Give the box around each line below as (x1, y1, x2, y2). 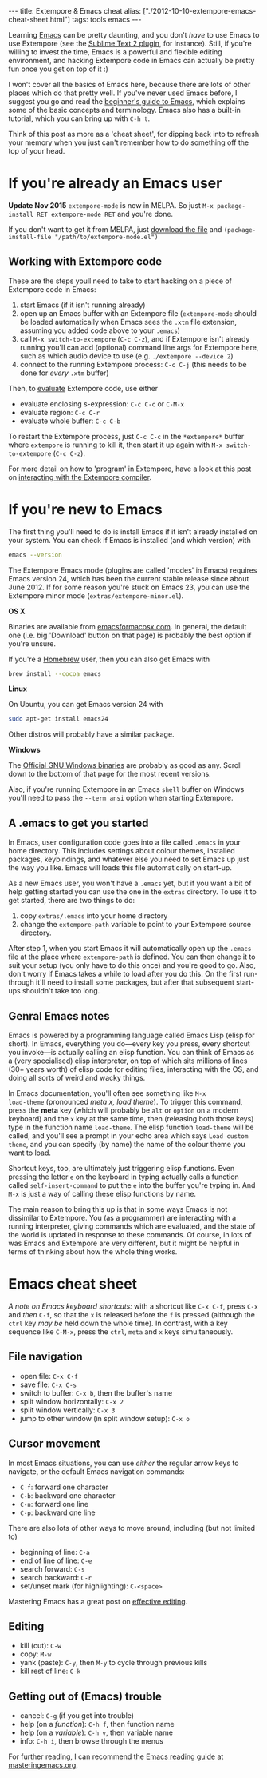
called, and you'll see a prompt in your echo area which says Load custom (8, 1130, 249, 1141)
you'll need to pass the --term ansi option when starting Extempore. (8, 793, 234, 803)
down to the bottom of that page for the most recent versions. (8, 769, 211, 779)
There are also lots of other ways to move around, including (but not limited (8, 1523, 256, 1532)
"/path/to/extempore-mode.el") (54, 233, 159, 241)
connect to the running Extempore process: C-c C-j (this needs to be (19, 359, 247, 369)
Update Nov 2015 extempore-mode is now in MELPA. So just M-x (8, 200, 214, 210)
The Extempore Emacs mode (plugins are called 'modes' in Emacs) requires (8, 565, 257, 575)
